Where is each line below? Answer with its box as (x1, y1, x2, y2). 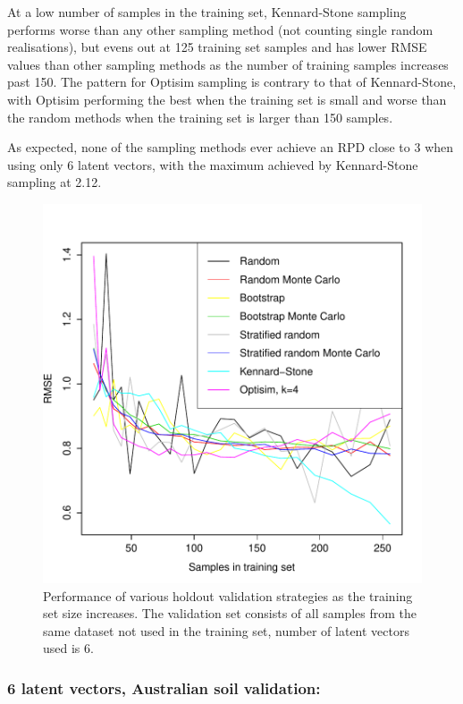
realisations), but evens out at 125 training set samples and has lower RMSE (7, 38, 427, 56)
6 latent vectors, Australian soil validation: (7, 676, 321, 699)
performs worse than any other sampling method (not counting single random (7, 20, 434, 38)
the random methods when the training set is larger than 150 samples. (7, 107, 393, 126)
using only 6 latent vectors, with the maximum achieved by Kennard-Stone (7, 155, 418, 174)
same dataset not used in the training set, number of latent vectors (43, 621, 409, 640)
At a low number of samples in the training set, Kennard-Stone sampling (7, 3, 407, 21)
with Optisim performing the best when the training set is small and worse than (7, 89, 447, 108)
